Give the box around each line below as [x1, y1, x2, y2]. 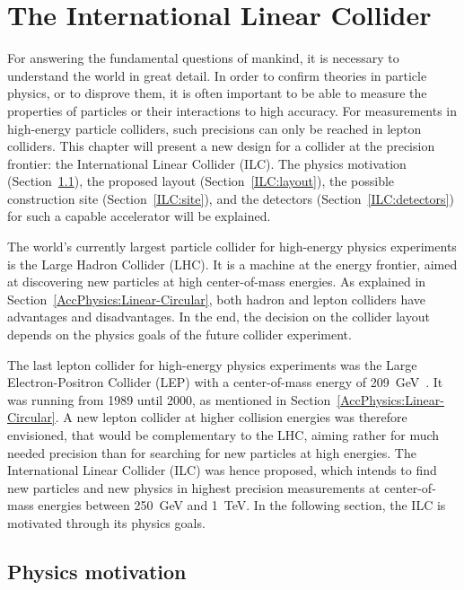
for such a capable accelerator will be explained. [7, 207, 271, 225]
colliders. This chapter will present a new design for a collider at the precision [7, 136, 435, 155]
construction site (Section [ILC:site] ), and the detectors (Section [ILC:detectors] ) [7, 189, 454, 207]
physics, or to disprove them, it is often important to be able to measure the [7, 84, 427, 102]
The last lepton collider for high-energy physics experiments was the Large [7, 355, 417, 374]
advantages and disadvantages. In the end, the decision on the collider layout [7, 307, 430, 326]
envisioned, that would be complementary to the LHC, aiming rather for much [7, 426, 440, 444]
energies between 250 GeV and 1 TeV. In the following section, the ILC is [38, 496, 446, 515]
